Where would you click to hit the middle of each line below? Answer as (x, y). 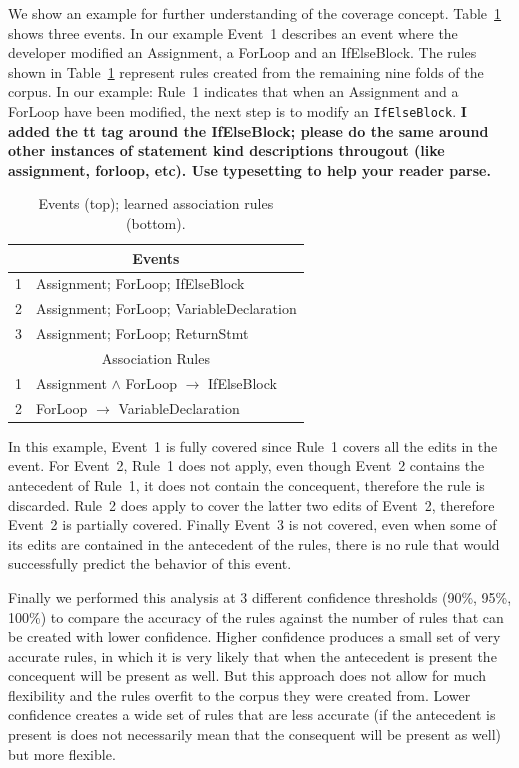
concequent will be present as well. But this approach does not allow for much (247, 675)
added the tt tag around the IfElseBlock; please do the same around (248, 130)
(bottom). (156, 223)
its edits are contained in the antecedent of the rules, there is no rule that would (254, 543)
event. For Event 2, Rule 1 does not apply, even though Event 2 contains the (246, 465)
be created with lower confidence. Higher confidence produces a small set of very (254, 636)
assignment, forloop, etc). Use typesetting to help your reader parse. (249, 169)
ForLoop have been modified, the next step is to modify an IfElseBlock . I (237, 110)
